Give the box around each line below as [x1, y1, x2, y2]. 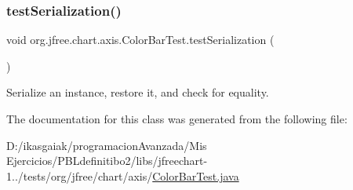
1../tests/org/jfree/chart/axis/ [6, 167, 153, 184]
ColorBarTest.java [152, 167, 239, 184]
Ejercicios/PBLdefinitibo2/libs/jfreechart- [6, 152, 208, 169]
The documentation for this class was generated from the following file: [6, 111, 348, 126]
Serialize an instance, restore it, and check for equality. [6, 84, 269, 100]
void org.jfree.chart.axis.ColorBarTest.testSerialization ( [6, 31, 275, 48]
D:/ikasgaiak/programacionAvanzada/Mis [6, 137, 207, 153]
